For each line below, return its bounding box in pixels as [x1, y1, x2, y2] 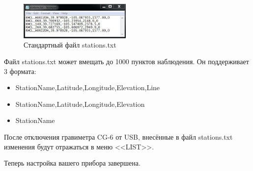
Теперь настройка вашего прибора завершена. [4, 158, 141, 168]
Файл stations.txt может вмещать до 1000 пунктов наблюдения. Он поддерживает [4, 56, 249, 66]
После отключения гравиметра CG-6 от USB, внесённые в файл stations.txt [4, 131, 233, 142]
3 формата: [4, 66, 36, 76]
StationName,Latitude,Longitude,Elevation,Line [15, 82, 160, 93]
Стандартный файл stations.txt [24, 40, 116, 50]
